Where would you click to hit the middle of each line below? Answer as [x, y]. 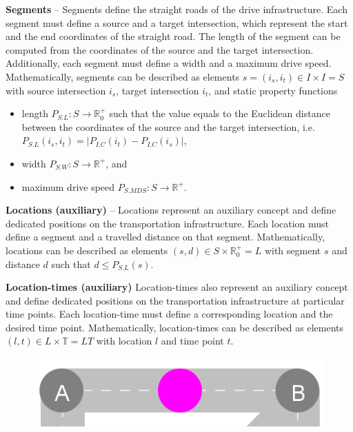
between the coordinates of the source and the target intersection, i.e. [168, 126]
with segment [293, 250]
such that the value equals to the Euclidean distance [220, 113]
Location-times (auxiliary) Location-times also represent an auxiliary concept [177, 287]
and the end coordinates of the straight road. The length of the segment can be [173, 36]
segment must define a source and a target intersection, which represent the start [177, 22]
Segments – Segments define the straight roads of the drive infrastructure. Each [176, 9]
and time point [192, 341]
